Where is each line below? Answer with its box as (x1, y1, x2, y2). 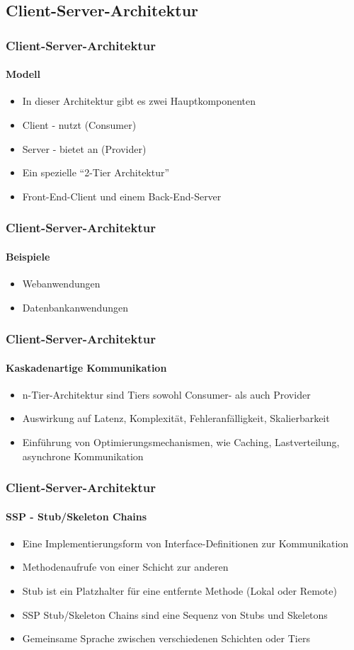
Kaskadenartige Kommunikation (6, 360, 167, 375)
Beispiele (6, 249, 50, 263)
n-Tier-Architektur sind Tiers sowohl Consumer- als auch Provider (22, 387, 311, 401)
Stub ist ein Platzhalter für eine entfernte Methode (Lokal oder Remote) (22, 583, 337, 598)
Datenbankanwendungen (22, 300, 128, 314)
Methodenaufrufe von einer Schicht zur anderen (22, 559, 229, 574)
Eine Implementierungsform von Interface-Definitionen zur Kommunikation (22, 535, 349, 550)
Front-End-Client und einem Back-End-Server (22, 188, 222, 203)
